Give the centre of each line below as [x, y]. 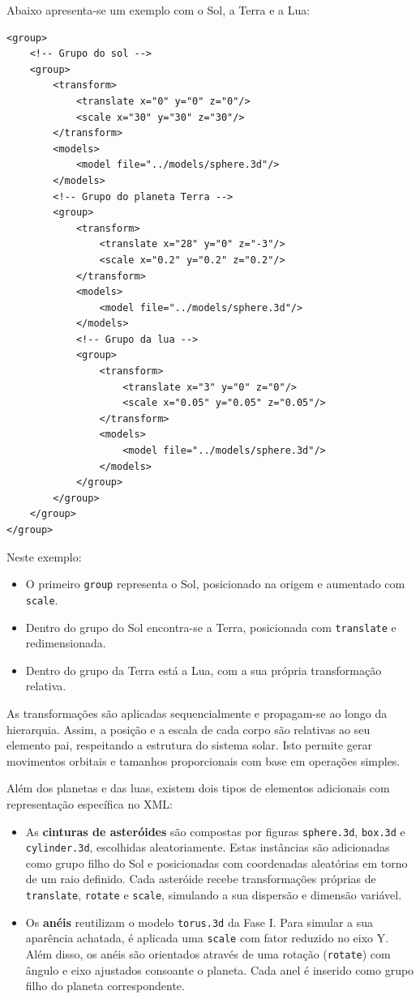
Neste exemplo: [44, 556]
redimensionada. [66, 643]
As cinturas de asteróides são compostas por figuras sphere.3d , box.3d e [215, 831]
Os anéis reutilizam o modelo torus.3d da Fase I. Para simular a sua [199, 922]
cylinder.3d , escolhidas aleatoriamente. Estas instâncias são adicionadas [208, 847]
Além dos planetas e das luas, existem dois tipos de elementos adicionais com [198, 788]
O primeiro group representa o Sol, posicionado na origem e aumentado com [215, 584]
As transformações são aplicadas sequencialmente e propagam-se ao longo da [197, 713]
